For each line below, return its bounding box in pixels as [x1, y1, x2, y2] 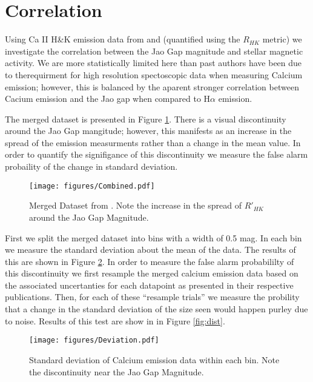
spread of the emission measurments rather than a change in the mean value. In [5, 136, 301, 149]
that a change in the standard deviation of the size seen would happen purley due [5, 303, 308, 315]
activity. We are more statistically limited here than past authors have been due [5, 56, 302, 69]
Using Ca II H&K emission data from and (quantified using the [5, 33, 240, 45]
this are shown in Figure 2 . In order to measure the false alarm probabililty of [5, 255, 294, 267]
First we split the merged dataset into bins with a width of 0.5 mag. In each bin [5, 231, 302, 244]
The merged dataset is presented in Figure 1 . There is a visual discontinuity [5, 112, 286, 125]
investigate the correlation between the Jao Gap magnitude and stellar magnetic [5, 44, 303, 57]
